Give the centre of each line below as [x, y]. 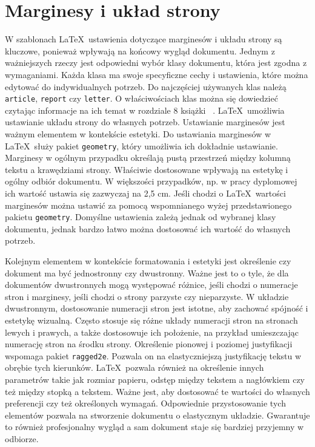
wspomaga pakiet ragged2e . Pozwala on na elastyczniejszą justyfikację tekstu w [153, 355]
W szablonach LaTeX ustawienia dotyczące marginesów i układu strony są [144, 39]
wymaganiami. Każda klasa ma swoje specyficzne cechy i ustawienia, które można [157, 74]
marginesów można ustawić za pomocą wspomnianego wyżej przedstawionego [148, 205]
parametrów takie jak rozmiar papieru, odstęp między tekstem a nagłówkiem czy [155, 379]
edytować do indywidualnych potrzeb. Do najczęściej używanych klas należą [146, 86]
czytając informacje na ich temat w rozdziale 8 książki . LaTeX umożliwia [145, 110]
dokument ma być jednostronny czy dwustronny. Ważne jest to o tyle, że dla [147, 272]
